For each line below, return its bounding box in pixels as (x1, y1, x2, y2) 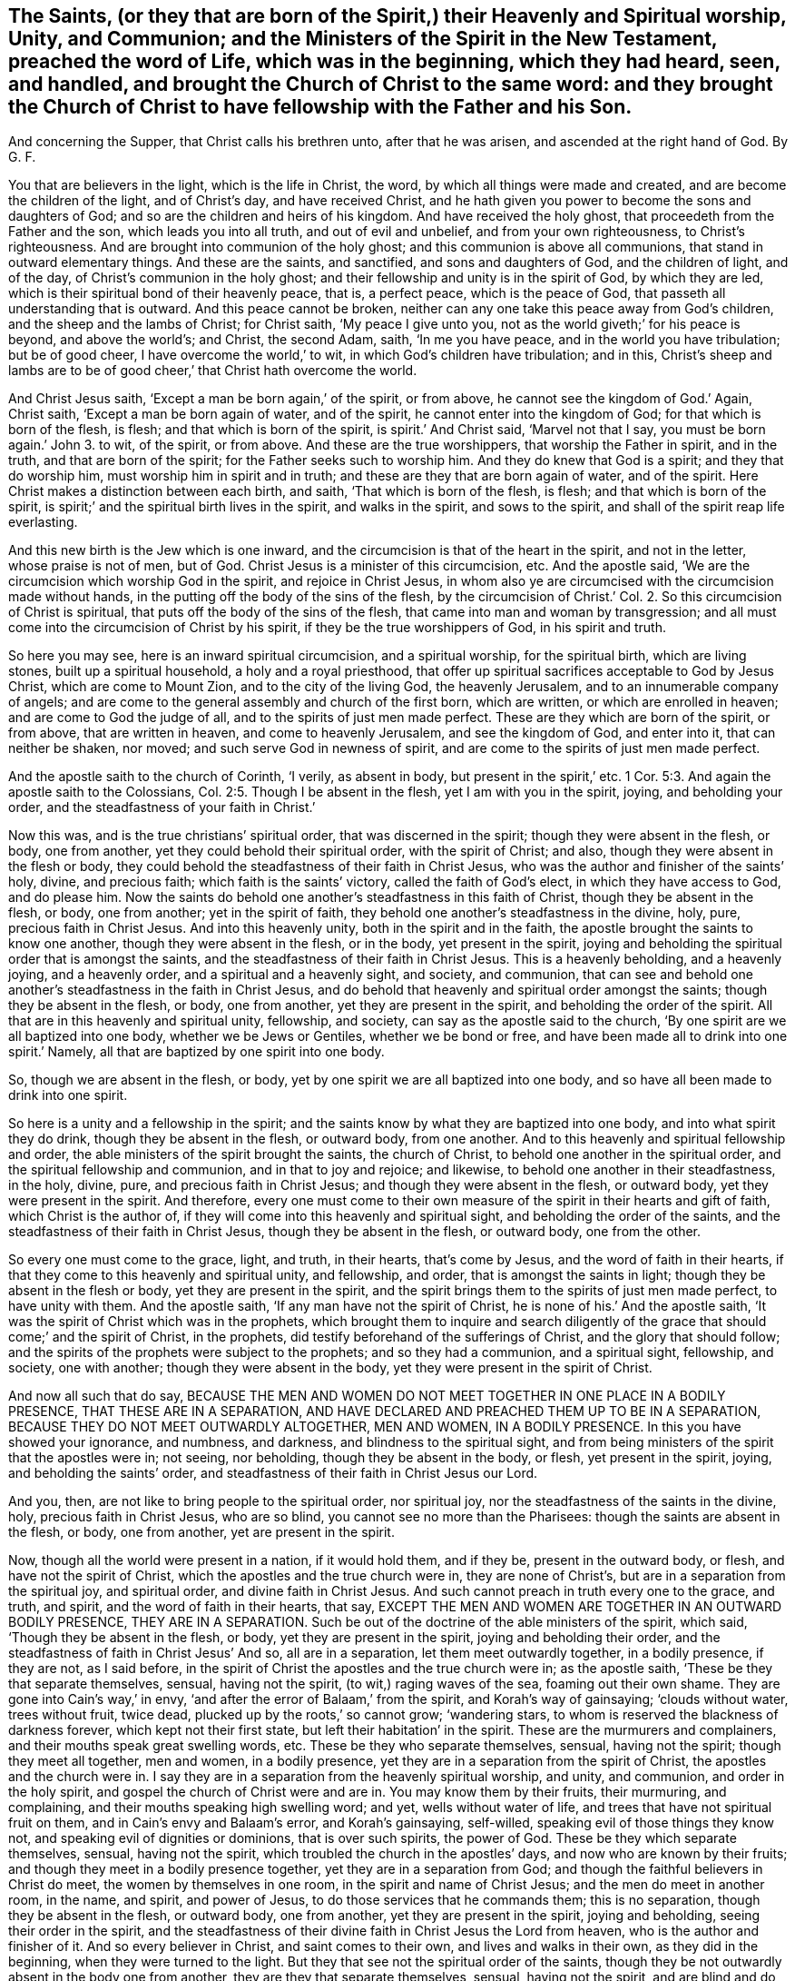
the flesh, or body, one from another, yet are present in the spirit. (8, 1524, 395, 1540)
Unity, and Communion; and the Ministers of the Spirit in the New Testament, (8, 27, 718, 50)
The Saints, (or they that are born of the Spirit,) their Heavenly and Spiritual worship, (8, 5, 787, 27)
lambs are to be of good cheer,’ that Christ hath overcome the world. (8, 362, 417, 379)
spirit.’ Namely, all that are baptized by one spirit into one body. (8, 1044, 385, 1060)
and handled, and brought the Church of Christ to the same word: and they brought (8, 73, 773, 95)
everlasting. (8, 514, 78, 530)
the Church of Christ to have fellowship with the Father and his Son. (8, 95, 633, 118)
